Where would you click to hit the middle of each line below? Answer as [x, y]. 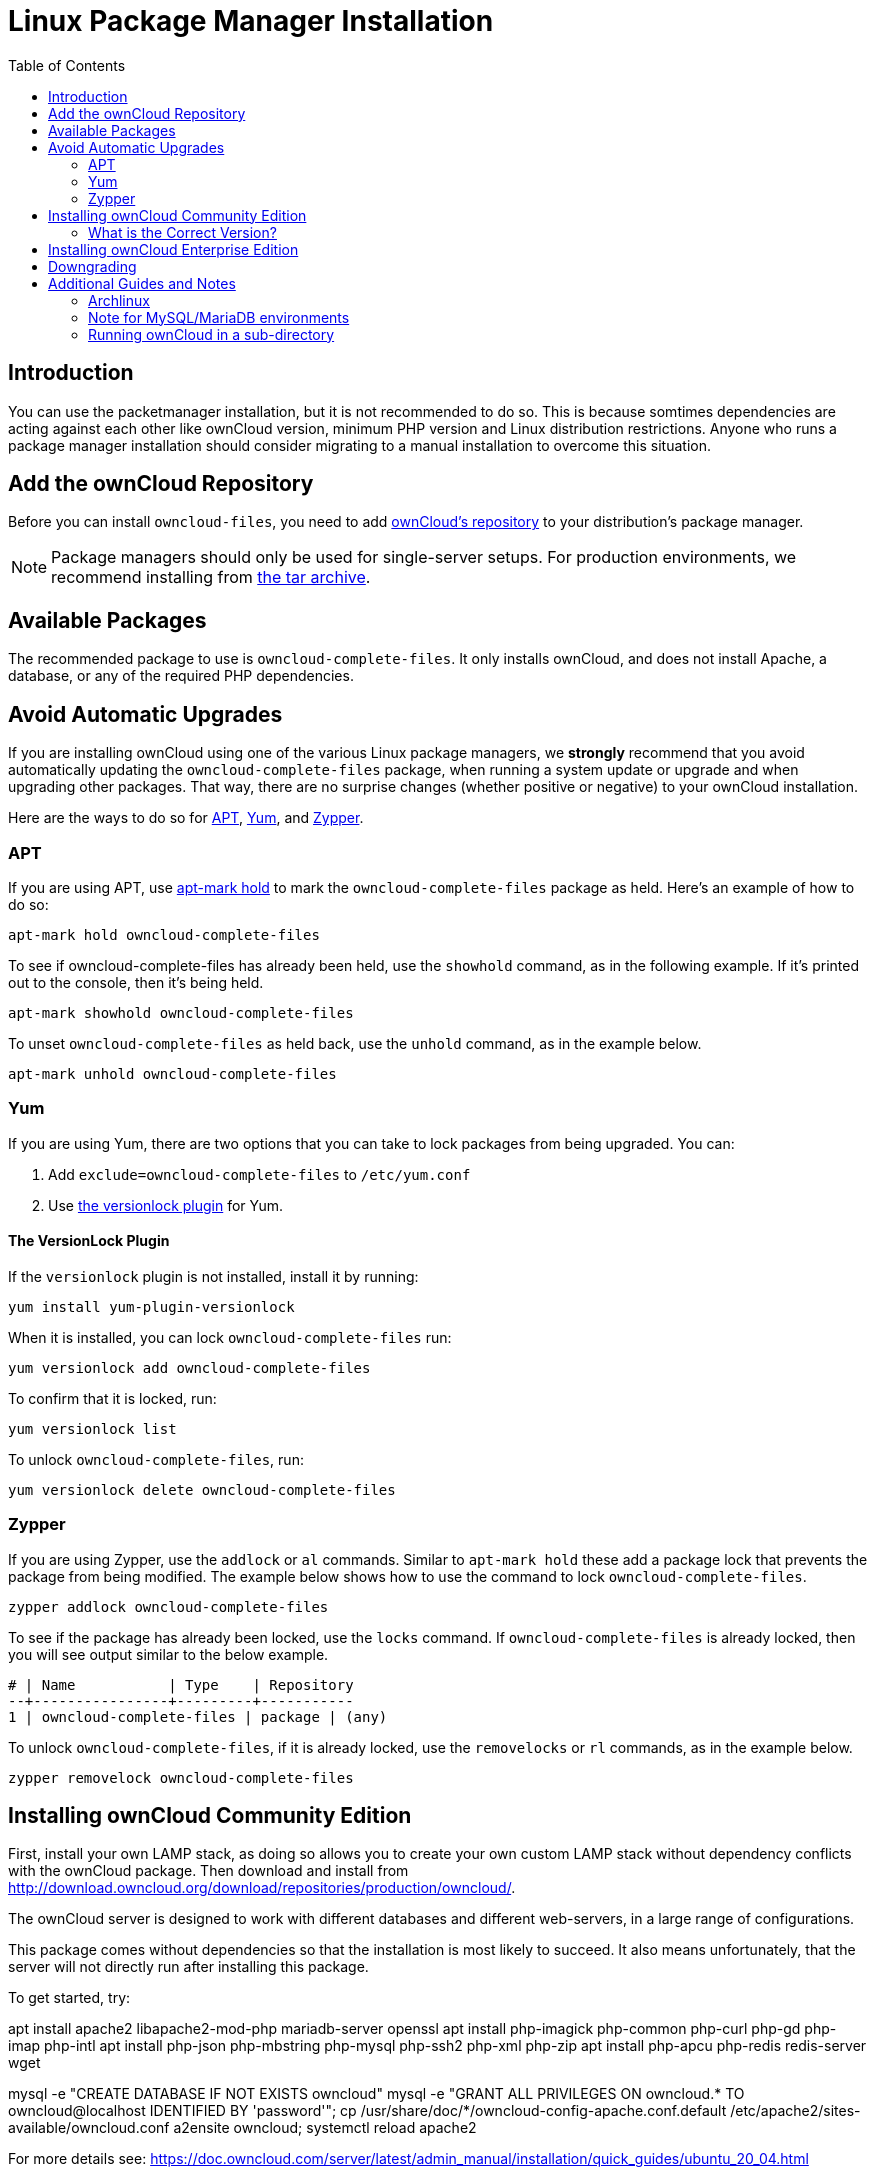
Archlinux [119, 300]
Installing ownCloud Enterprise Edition [173, 249]
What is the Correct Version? [182, 232]
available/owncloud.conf [89, 2128]
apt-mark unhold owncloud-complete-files [172, 1073]
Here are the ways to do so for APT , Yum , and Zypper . [186, 818]
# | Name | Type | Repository [181, 1684]
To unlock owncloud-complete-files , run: [156, 1459]
